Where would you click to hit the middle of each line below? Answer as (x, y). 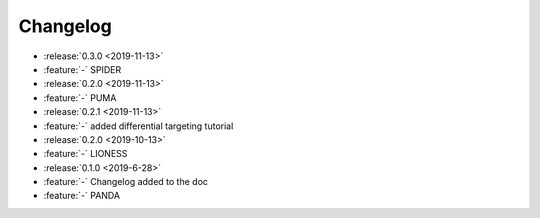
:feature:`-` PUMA (80, 97)
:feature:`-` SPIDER (82, 69)
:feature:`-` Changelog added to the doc (126, 182)
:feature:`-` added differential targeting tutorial (138, 126)
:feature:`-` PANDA (81, 196)
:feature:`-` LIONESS (85, 154)
